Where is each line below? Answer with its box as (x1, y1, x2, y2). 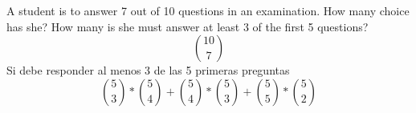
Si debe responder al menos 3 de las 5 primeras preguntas (6, 62, 290, 79)
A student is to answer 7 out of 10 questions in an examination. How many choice (6, 2, 410, 18)
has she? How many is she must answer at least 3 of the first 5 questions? (6, 18, 369, 34)
